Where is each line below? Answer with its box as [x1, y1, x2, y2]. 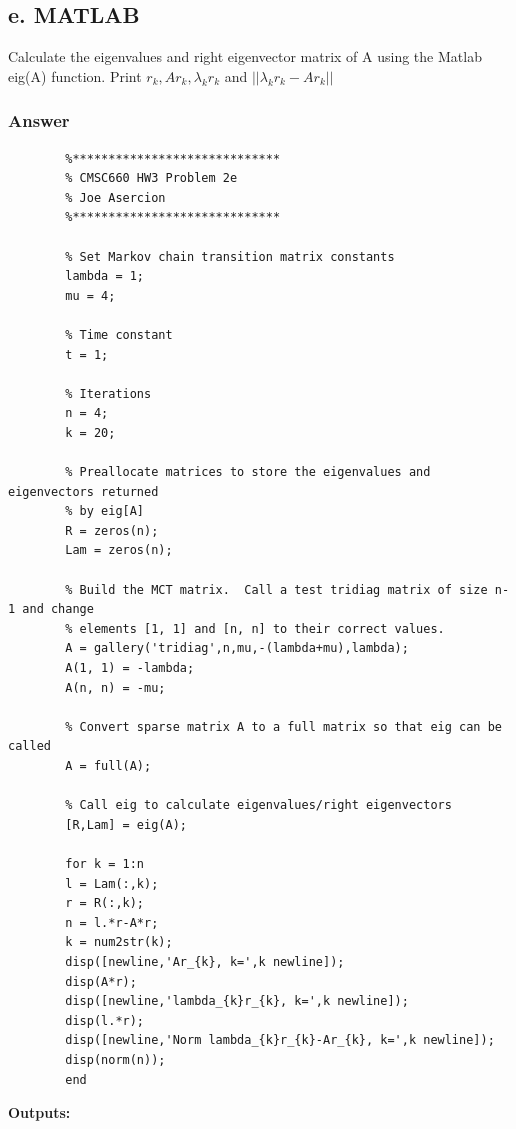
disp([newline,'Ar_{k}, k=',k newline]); [65, 954, 345, 969]
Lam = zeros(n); [65, 543, 173, 558]
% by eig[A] [65, 504, 145, 519]
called [8, 739, 51, 754]
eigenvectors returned [8, 484, 159, 499]
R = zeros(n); [65, 523, 159, 538]
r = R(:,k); [65, 896, 145, 911]
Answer [8, 108, 70, 133]
